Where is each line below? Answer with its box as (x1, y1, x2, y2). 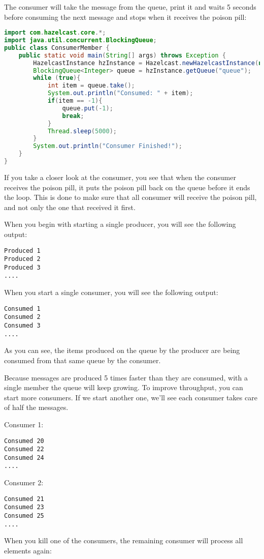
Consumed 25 (4, 512, 44, 520)
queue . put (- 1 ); (62, 104, 113, 112)
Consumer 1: (4, 419, 44, 429)
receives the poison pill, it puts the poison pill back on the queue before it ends (4, 182, 250, 192)
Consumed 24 (4, 454, 44, 461)
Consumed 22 (4, 446, 44, 453)
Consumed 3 (4, 322, 41, 330)
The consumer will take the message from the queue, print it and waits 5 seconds (4, 2, 256, 12)
